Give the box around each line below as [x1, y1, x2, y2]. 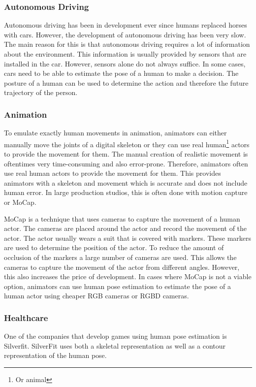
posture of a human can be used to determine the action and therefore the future [4, 77, 249, 88]
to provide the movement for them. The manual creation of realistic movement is [4, 149, 248, 159]
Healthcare [4, 311, 48, 323]
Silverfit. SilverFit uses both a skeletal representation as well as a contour [4, 340, 226, 351]
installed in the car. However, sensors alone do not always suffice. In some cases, [4, 58, 246, 68]
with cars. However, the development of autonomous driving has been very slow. [4, 29, 246, 39]
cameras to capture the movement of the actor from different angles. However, [4, 261, 240, 272]
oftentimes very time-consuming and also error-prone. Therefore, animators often [4, 158, 248, 168]
